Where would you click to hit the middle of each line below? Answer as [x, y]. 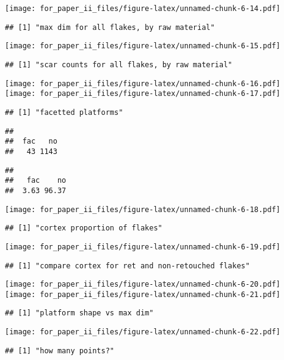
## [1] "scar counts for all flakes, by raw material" [119, 64]
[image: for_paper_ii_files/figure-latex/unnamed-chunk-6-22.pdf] [143, 332]
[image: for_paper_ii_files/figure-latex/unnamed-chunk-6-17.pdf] [143, 94]
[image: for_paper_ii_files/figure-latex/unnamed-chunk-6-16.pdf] [143, 83]
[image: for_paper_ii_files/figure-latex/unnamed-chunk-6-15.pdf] [143, 46]
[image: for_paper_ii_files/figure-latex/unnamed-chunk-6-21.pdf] [143, 294]
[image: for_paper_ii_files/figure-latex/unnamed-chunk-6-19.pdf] [143, 247]
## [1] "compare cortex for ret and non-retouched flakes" [127, 266]
